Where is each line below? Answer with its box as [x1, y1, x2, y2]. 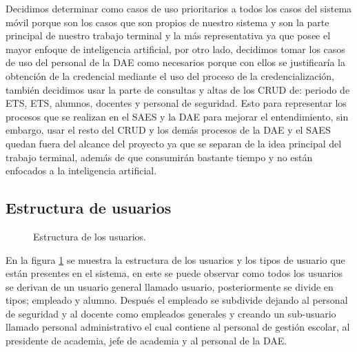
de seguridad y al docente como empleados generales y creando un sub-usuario [6, 306, 336, 320]
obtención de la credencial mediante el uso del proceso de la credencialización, [6, 68, 335, 83]
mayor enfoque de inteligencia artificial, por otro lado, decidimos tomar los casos [6, 41, 345, 56]
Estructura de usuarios [6, 197, 172, 218]
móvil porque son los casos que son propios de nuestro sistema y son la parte [6, 14, 329, 29]
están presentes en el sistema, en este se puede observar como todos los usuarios [6, 266, 343, 280]
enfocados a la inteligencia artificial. [6, 163, 157, 178]
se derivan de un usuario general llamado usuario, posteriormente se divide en [6, 279, 334, 293]
